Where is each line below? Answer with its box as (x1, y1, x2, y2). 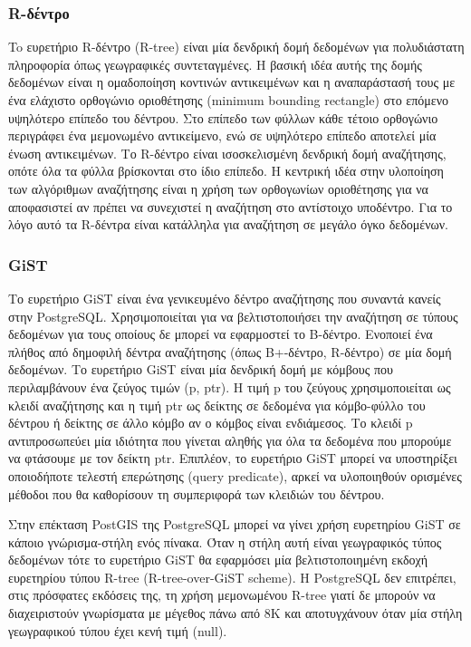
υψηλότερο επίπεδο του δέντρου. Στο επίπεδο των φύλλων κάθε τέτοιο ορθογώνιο (8, 108, 438, 127)
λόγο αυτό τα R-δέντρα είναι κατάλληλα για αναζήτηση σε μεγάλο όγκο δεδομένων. (8, 215, 448, 234)
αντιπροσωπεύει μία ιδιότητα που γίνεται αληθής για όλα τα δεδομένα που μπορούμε (8, 430, 452, 449)
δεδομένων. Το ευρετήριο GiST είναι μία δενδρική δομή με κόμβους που (8, 360, 393, 379)
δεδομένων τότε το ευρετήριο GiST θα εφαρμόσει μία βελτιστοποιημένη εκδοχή (8, 550, 428, 569)
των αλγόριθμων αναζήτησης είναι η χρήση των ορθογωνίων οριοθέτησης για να (8, 179, 428, 198)
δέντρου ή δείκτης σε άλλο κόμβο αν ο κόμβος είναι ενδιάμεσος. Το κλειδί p (8, 413, 413, 432)
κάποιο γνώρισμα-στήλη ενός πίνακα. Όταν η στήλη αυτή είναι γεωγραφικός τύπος (8, 532, 442, 551)
